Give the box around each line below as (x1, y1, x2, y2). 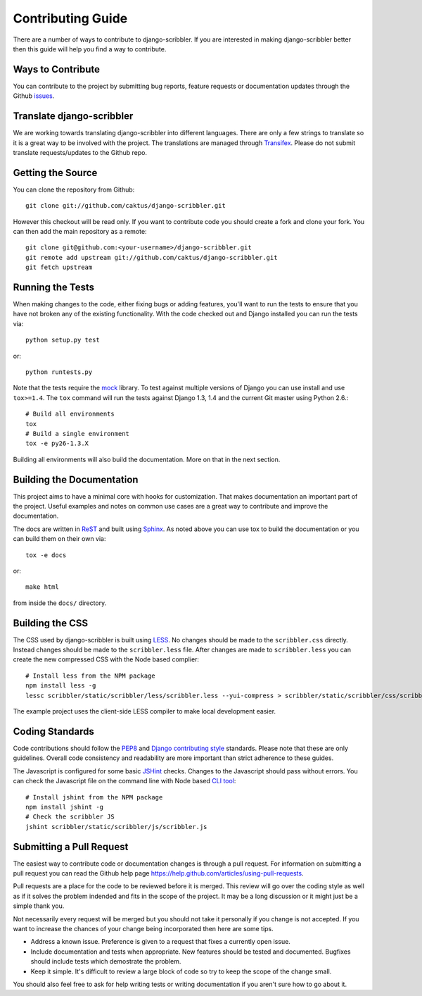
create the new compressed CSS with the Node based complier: (13, 655, 200, 664)
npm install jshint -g (25, 803, 104, 811)
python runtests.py (25, 368, 93, 376)
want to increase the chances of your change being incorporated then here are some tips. (13, 924, 274, 933)
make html (25, 583, 59, 591)
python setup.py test (25, 336, 100, 344)
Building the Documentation (13, 473, 139, 485)
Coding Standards (13, 726, 94, 737)
